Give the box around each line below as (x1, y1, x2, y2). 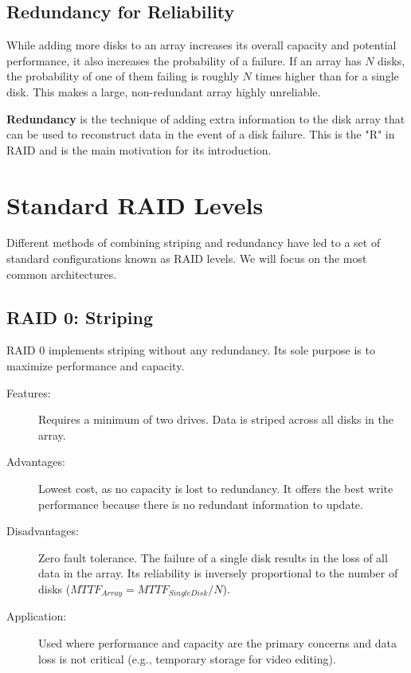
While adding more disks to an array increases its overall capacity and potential (6, 37, 397, 53)
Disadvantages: (6, 522, 79, 539)
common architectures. (6, 265, 117, 282)
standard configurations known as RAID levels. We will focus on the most (6, 250, 367, 267)
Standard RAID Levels (6, 188, 264, 221)
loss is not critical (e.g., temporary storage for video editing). (38, 650, 336, 667)
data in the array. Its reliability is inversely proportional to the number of (38, 565, 398, 581)
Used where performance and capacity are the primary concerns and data (38, 635, 397, 651)
